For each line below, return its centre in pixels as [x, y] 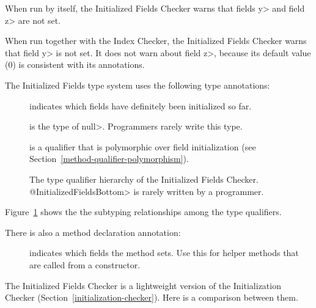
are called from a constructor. [85, 264]
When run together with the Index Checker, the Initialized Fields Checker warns [156, 41]
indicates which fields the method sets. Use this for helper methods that [164, 253]
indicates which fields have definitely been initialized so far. [141, 105]
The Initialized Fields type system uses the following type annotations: [138, 85]
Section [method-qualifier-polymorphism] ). [109, 159]
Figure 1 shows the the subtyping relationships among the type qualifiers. [143, 212]
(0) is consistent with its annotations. [75, 64]
